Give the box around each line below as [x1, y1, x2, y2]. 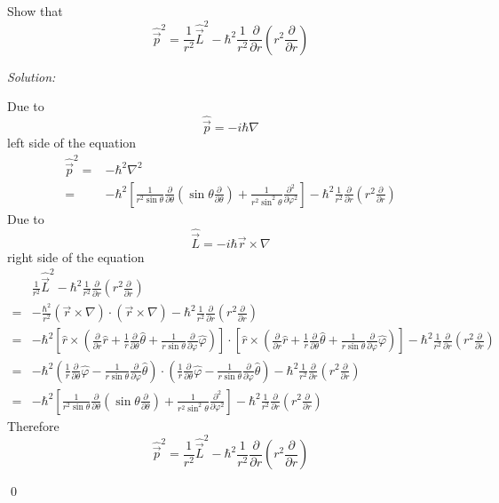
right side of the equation [7, 247, 145, 266]
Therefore [7, 416, 59, 435]
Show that [7, 2, 63, 20]
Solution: [7, 67, 56, 85]
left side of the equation [7, 133, 137, 152]
